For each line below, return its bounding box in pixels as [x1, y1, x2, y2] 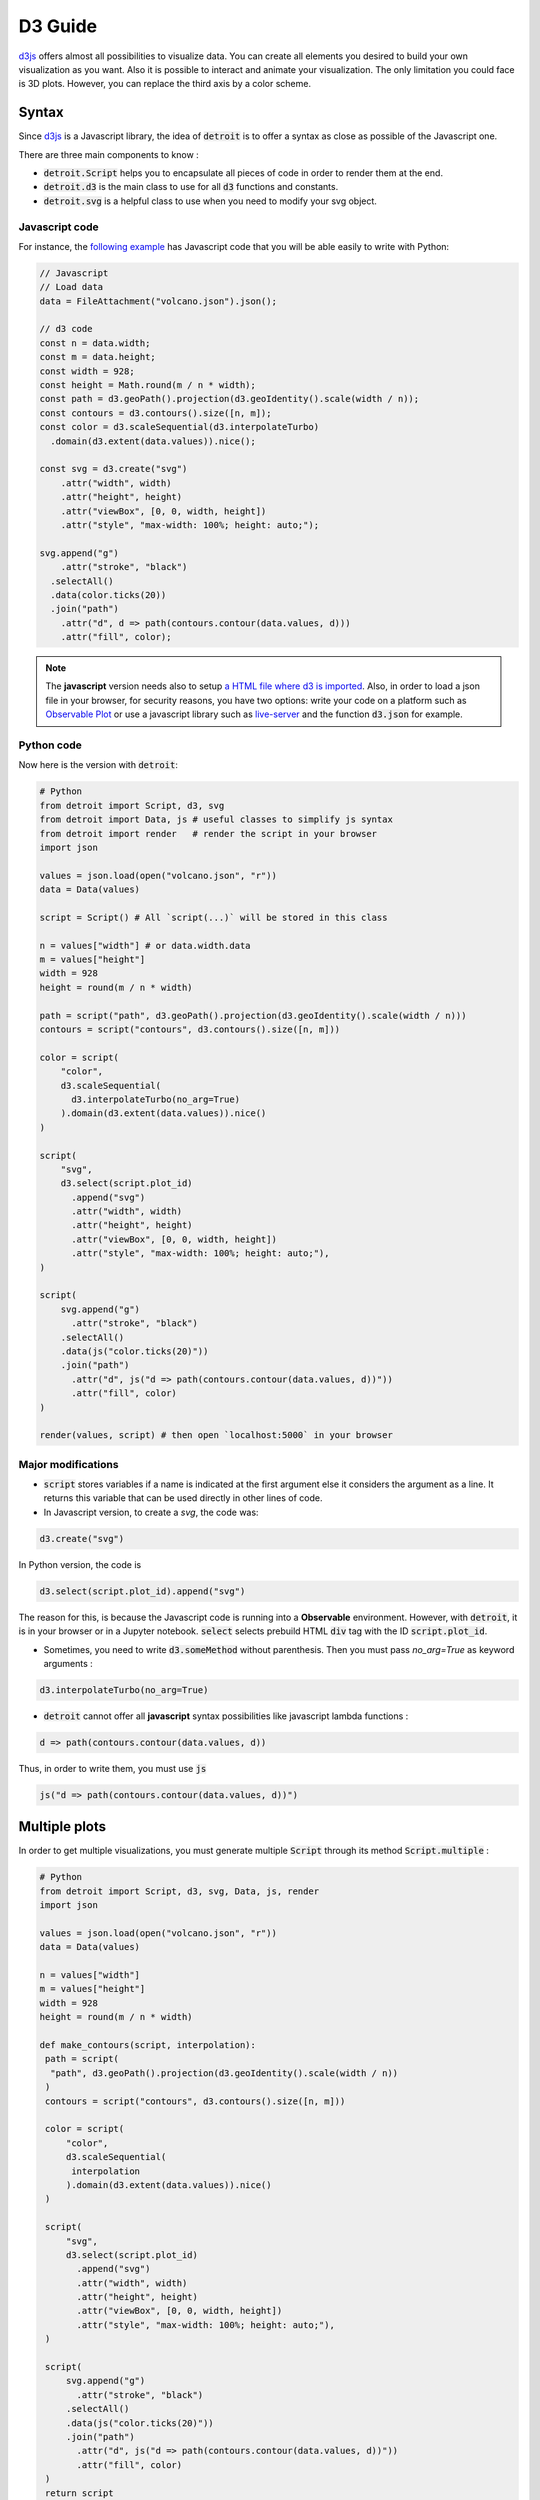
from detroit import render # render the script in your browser [39, 828, 378, 839]
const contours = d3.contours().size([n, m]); [39, 407, 272, 419]
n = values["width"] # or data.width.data [39, 940, 251, 951]
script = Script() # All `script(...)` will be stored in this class [39, 911, 388, 923]
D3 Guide [18, 15, 98, 37]
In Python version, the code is [18, 1558, 142, 1570]
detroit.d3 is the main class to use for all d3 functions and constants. [43, 181, 339, 193]
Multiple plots [18, 1818, 107, 1835]
